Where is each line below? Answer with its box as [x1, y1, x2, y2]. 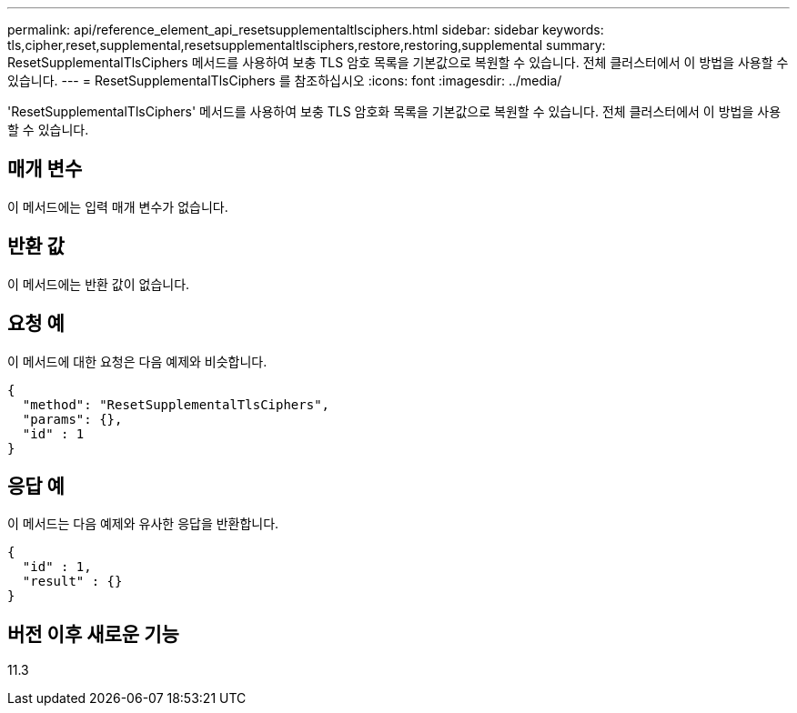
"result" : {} [22, 574, 123, 589]
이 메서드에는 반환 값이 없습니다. [7, 276, 190, 292]
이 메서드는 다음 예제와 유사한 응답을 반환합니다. [7, 516, 279, 532]
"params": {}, [22, 411, 123, 427]
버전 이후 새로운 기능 [7, 622, 179, 646]
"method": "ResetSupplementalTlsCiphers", [22, 397, 330, 412]
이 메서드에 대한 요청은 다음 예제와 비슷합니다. [7, 353, 267, 369]
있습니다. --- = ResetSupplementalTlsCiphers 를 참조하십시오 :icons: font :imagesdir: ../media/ [7, 73, 562, 88]
